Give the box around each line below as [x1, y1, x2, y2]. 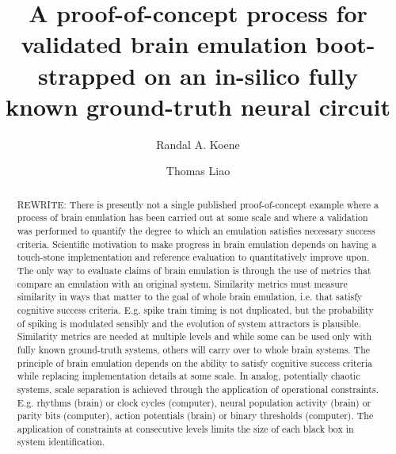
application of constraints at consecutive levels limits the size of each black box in [17, 422, 354, 435]
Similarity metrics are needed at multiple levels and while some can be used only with [17, 330, 372, 343]
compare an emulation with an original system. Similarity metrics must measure [17, 277, 348, 290]
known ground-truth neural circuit [6, 90, 390, 122]
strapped [38, 59, 136, 91]
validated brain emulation [21, 28, 307, 60]
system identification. [17, 435, 105, 448]
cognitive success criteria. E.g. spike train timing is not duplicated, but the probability [17, 303, 374, 316]
